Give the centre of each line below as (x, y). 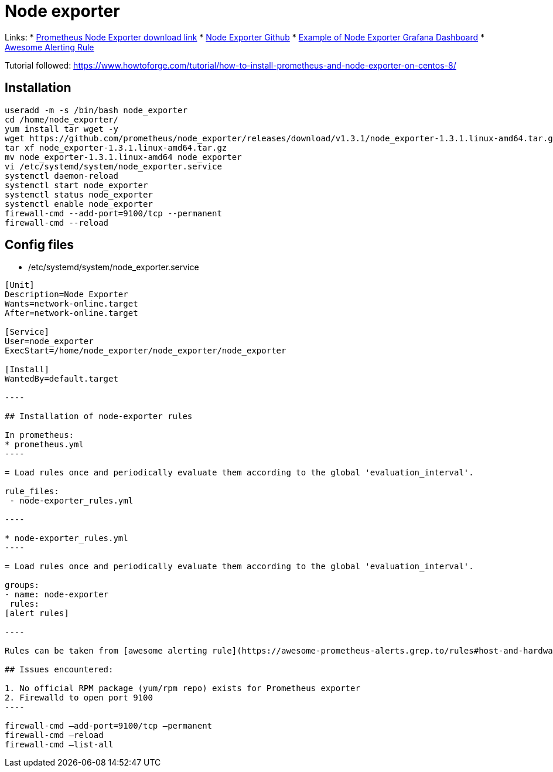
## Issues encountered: (59, 670)
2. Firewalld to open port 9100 (79, 698)
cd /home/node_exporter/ (62, 119)
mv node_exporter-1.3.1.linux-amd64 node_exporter (123, 157)
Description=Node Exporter (66, 295)
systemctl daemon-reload (62, 176)
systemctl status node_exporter (79, 194)
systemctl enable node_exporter (79, 204)
